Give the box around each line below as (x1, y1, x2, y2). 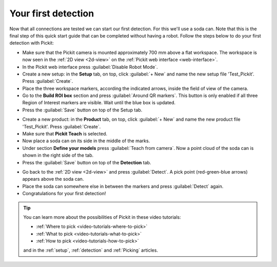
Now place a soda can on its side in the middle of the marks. (22, 138, 150, 144)
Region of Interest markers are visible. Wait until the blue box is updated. (22, 100, 176, 106)
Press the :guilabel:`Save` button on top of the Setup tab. (22, 107, 143, 113)
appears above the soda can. (22, 176, 84, 182)
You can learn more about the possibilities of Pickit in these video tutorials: (23, 214, 182, 220)
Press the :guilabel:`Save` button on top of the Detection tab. (22, 159, 151, 165)
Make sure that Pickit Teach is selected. (22, 131, 108, 137)
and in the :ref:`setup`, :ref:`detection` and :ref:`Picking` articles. (23, 247, 159, 254)
